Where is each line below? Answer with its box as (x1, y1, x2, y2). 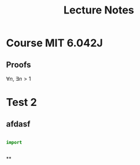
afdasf (6, 119, 31, 129)
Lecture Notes (64, 4, 134, 17)
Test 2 (6, 96, 37, 109)
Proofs (6, 60, 31, 70)
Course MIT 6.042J (6, 36, 103, 50)
